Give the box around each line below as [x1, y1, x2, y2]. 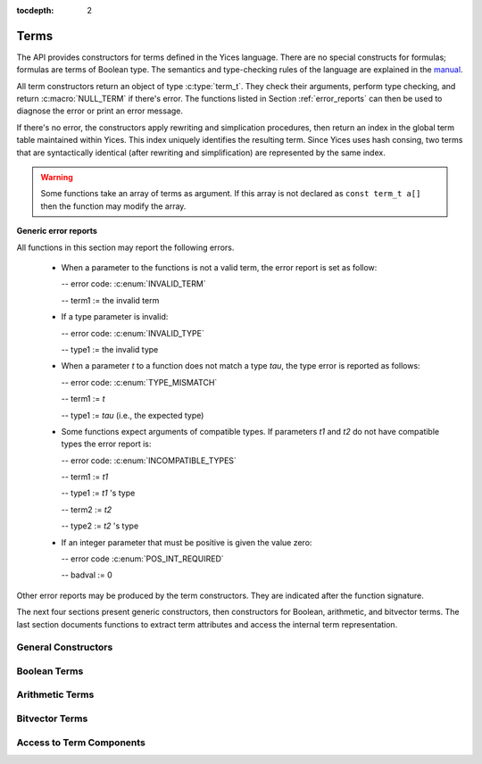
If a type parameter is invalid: [61, 311, 169, 322]
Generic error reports [16, 226, 98, 237]
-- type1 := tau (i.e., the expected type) [61, 410, 204, 420]
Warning [40, 172, 73, 183]
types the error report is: [61, 438, 152, 450]
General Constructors [16, 641, 113, 653]
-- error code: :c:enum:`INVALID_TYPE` [61, 328, 204, 338]
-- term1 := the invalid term [61, 295, 160, 305]
